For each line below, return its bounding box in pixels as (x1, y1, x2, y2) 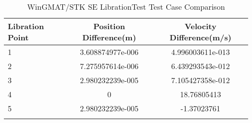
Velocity (185, 20, 217, 32)
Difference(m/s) (170, 32, 232, 43)
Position (93, 20, 126, 32)
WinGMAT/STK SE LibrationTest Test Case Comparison (27, 1, 225, 12)
